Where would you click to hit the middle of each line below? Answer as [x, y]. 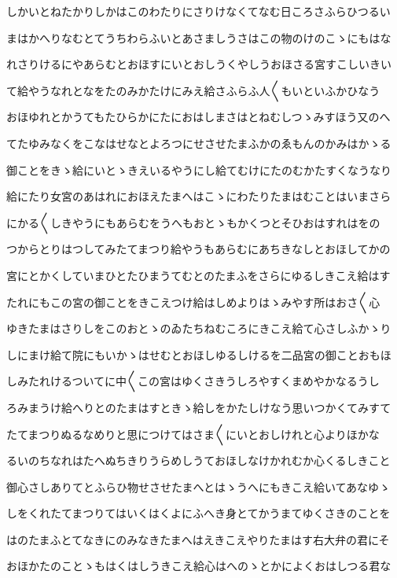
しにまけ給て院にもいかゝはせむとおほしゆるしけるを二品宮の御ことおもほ [199, 354]
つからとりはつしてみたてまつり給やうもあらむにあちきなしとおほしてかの [198, 249]
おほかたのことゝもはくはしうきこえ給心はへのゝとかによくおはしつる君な [199, 566]
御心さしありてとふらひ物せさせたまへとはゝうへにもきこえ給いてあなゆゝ [198, 486]
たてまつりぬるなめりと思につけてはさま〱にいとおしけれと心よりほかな [193, 434]
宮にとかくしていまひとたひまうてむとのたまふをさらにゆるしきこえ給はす [198, 275]
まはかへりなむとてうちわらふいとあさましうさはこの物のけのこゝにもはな [199, 37]
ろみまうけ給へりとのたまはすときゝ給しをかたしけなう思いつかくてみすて [199, 407]
